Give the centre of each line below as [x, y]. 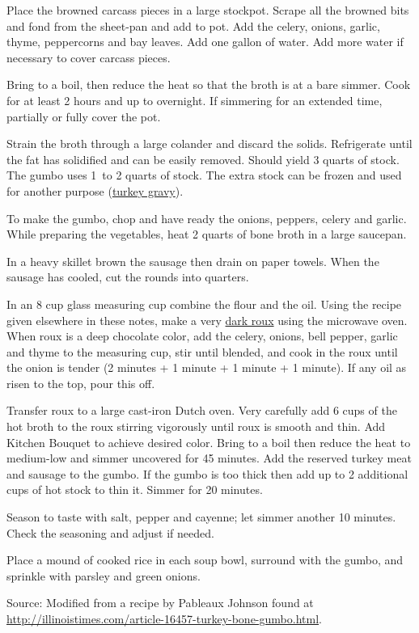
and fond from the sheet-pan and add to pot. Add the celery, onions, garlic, [193, 25]
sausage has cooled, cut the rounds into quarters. [128, 277]
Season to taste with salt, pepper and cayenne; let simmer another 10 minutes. [201, 517]
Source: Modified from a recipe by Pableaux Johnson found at [160, 603]
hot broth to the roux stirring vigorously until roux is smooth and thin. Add [196, 426]
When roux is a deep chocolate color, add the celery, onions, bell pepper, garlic [202, 336]
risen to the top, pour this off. [81, 383]
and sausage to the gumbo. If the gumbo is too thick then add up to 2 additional [207, 473]
